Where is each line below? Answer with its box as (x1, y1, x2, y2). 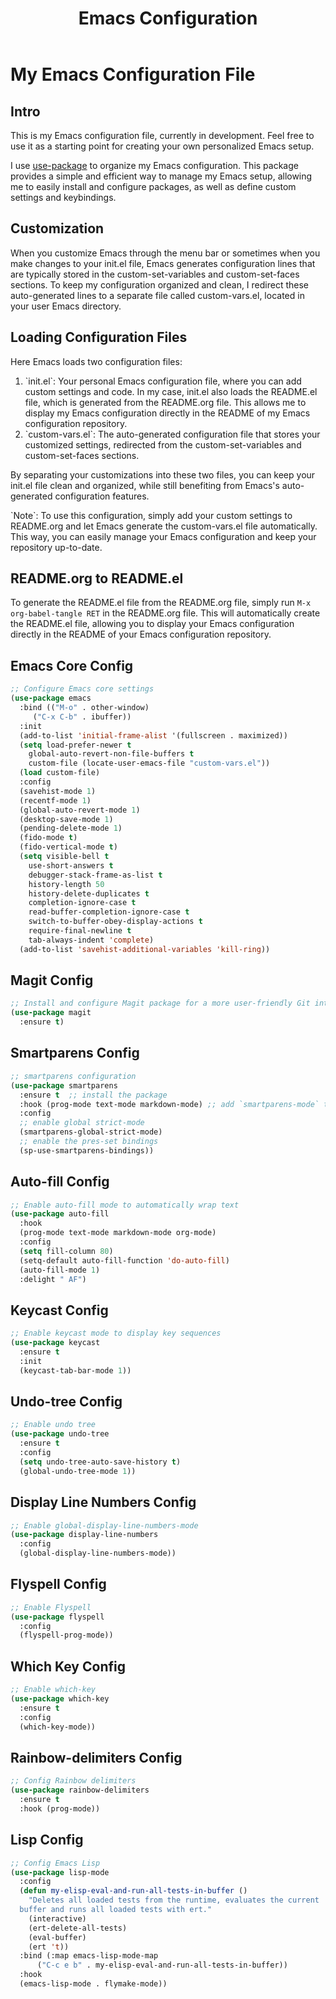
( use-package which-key (10, 1694, 110, 1704)
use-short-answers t (28, 860, 114, 871)
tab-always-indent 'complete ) (28, 935, 155, 945)
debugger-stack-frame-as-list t (28, 870, 163, 880)
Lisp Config (10, 1832, 84, 1849)
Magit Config (10, 972, 94, 989)
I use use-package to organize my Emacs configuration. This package (10, 160, 299, 171)
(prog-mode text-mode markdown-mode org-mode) (19, 1228, 217, 1238)
